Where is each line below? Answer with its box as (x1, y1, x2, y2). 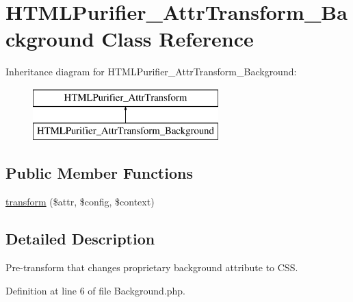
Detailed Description (5, 228, 155, 249)
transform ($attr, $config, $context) (5, 194, 155, 209)
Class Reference (101, 25, 254, 53)
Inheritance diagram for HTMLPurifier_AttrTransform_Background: (5, 64, 297, 79)
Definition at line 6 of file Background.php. (5, 283, 185, 297)
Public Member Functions (5, 162, 193, 184)
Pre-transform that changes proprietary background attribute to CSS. (5, 260, 298, 275)
